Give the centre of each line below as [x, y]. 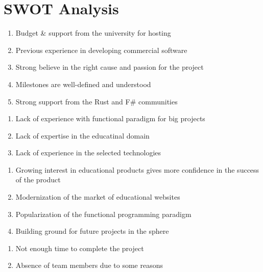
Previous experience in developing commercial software [101, 50]
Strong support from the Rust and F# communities [97, 101]
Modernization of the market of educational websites [98, 197]
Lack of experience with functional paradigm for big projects [110, 118]
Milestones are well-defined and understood [83, 84]
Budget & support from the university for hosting [93, 33]
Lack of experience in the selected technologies [88, 153]
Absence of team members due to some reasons [89, 265]
